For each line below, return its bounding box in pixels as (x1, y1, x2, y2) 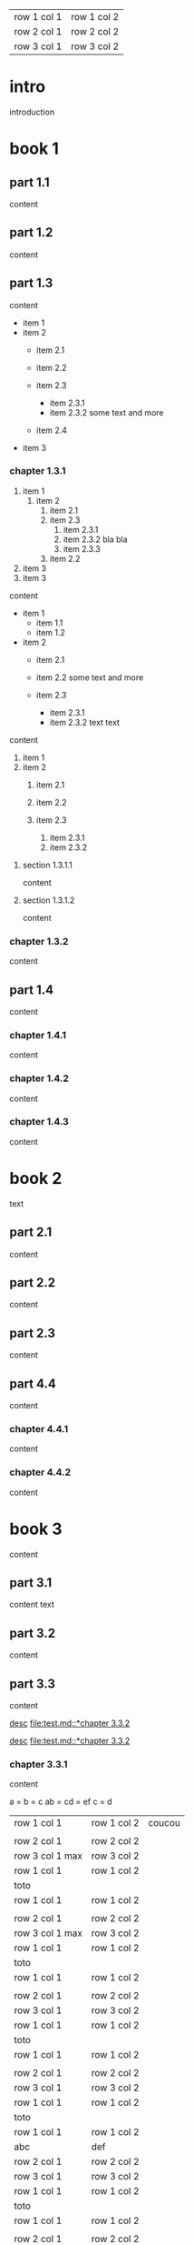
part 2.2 (9, 1275, 56, 1290)
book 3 (9, 1518, 63, 1539)
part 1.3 (9, 276, 53, 291)
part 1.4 (9, 982, 54, 997)
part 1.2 (9, 225, 53, 240)
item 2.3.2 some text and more (49, 406, 164, 417)
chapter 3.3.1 (9, 1758, 68, 1770)
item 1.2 (35, 626, 66, 637)
